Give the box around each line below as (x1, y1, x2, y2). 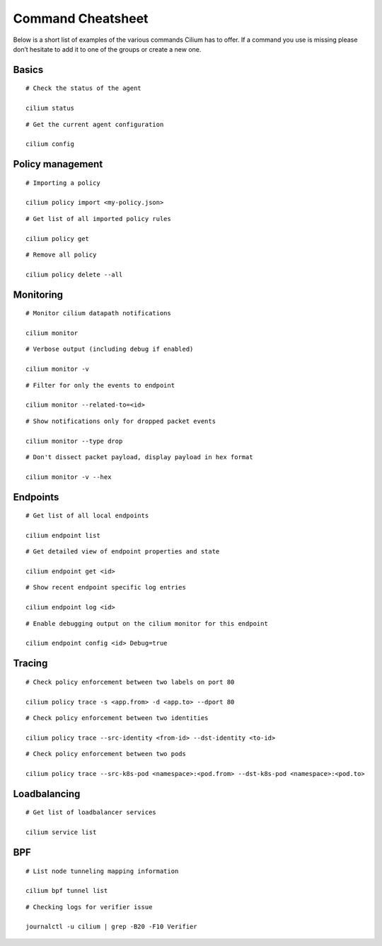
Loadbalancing (13, 787, 81, 800)
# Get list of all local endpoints (25, 512, 149, 520)
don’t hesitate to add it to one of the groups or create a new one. (13, 45, 202, 53)
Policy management (13, 158, 103, 170)
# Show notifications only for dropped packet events (25, 417, 216, 425)
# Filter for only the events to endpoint (25, 381, 175, 389)
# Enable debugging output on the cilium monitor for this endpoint (25, 619, 268, 627)
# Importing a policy (25, 179, 100, 187)
